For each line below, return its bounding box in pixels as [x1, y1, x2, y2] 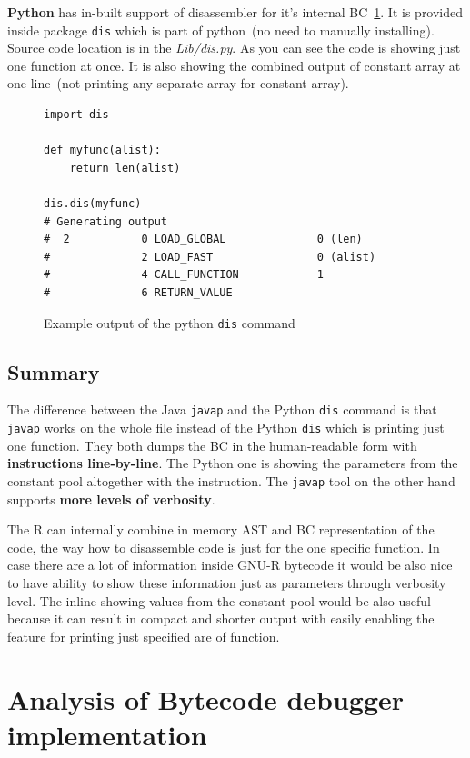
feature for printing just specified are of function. [7, 626, 280, 645]
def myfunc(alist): [44, 144, 161, 157]
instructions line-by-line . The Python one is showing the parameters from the [7, 454, 458, 473]
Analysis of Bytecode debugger [7, 680, 405, 717]
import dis [44, 108, 109, 122]
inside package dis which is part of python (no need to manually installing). [7, 20, 435, 39]
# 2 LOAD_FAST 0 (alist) [44, 250, 376, 264]
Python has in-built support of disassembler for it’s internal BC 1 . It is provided [7, 3, 464, 21]
